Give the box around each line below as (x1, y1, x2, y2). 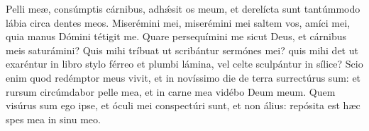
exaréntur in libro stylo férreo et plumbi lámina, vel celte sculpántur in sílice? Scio (6, 56, 363, 71)
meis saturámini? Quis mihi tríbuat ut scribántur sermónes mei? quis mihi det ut (6, 42, 358, 57)
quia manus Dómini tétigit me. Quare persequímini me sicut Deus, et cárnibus (6, 29, 346, 44)
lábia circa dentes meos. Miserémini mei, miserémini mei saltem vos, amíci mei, (6, 15, 351, 30)
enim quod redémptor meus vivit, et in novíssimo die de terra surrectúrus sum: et (6, 70, 361, 85)
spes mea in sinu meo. (6, 111, 101, 126)
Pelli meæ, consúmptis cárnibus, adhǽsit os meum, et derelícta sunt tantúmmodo (6, 1, 360, 15)
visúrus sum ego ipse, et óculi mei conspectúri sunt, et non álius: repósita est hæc (6, 98, 360, 113)
